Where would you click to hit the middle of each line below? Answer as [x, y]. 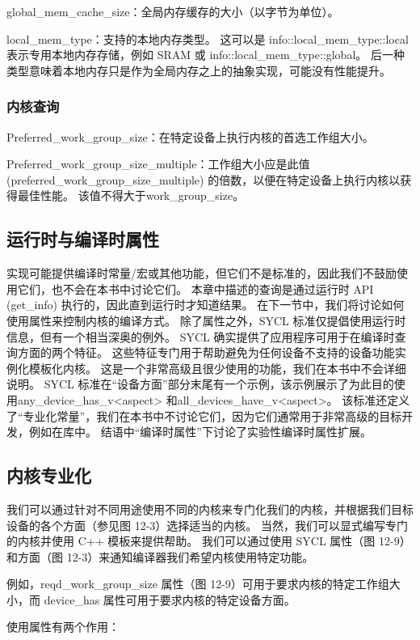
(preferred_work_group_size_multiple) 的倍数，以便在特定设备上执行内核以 [204, 179]
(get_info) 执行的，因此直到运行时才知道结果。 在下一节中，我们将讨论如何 [206, 305]
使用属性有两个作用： [63, 627]
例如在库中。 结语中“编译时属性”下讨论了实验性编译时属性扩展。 [200, 432]
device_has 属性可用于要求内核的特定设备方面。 [170, 599]
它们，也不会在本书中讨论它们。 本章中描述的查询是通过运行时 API [195, 288]
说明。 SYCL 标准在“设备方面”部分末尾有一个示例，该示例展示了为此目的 [200, 384]
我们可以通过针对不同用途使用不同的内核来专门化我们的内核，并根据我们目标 [210, 509]
